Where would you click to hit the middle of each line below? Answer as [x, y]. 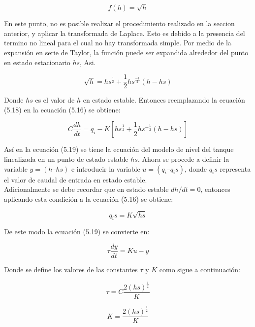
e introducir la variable [106, 168]
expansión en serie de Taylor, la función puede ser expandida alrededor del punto [126, 52]
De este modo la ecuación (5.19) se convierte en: [77, 232]
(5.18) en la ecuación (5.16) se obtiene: [62, 109]
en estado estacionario [37, 62]
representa [235, 168]
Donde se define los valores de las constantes [71, 269]
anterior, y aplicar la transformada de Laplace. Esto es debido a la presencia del [125, 33]
